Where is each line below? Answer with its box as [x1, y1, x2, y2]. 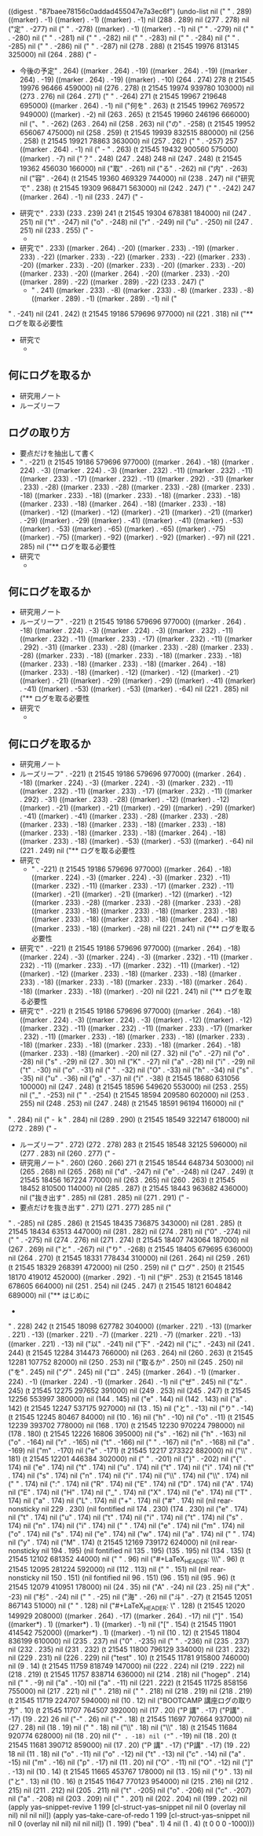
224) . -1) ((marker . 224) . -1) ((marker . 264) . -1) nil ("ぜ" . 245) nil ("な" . [8, 1377, 247, 1387]
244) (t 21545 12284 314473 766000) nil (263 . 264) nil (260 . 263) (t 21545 [8, 1348, 254, 1358]
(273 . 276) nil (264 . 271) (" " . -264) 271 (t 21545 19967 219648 [19, 92, 227, 101]
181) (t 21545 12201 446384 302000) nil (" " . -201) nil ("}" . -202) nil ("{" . [8, 1454, 247, 1464]
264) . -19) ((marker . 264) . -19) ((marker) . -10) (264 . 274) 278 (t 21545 [19, 75, 255, 84]
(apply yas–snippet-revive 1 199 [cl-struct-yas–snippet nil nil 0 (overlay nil [8, 1802, 246, 1812]
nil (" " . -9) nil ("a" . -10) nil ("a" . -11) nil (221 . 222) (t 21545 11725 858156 [8, 1677, 248, 1688]
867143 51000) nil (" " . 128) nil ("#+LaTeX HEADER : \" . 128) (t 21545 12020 [8, 1601, 246, 1612]
